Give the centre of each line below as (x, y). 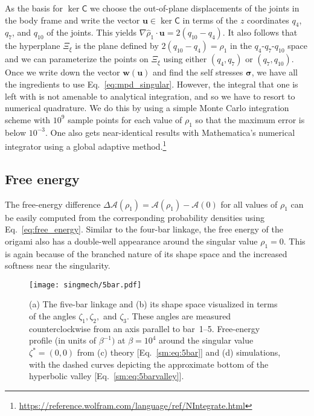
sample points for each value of (125, 119)
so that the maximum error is (250, 119)
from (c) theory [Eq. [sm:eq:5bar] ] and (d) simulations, (179, 352)
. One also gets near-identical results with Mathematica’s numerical (170, 132)
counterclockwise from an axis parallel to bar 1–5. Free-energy (145, 328)
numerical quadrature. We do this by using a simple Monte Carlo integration (147, 108)
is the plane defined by (117, 46)
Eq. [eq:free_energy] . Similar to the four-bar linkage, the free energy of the (144, 229)
